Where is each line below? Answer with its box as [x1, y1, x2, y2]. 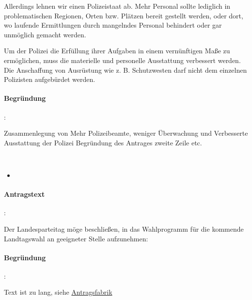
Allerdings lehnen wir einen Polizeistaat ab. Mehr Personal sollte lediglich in [4, 1, 231, 11]
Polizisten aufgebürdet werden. [4, 74, 95, 84]
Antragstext [4, 189, 45, 199]
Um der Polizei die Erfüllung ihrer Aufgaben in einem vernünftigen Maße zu [4, 46, 230, 56]
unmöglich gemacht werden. [4, 29, 86, 39]
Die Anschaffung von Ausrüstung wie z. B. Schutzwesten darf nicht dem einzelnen [4, 64, 247, 75]
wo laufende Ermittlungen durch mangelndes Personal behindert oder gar [4, 20, 222, 30]
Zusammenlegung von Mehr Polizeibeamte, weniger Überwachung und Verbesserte [4, 128, 248, 138]
